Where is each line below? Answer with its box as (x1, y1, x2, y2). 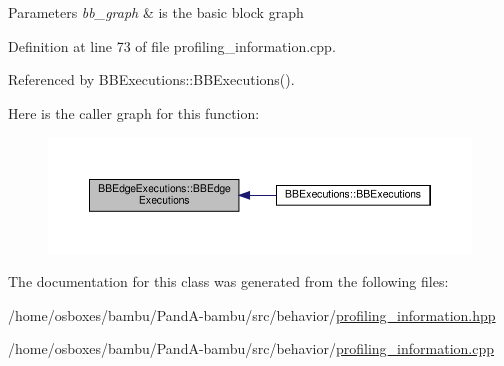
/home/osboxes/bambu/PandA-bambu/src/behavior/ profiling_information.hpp (8, 304, 496, 325)
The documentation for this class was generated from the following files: (8, 271, 449, 292)
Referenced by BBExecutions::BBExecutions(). (8, 69, 295, 90)
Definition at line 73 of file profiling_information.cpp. (8, 35, 336, 56)
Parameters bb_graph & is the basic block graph (8, 2, 304, 22)
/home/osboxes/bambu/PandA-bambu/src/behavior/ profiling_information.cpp (8, 338, 495, 359)
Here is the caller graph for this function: (8, 102, 260, 123)
